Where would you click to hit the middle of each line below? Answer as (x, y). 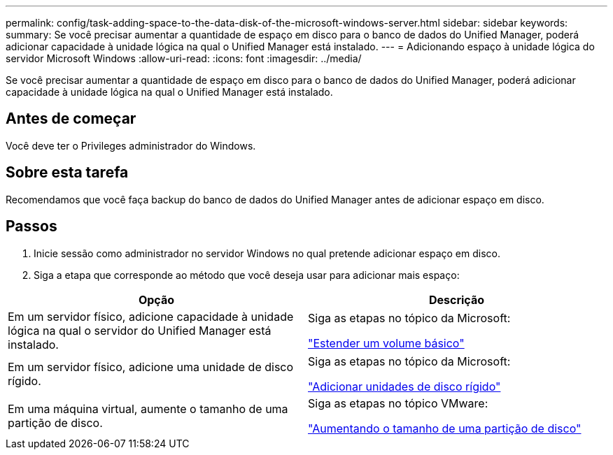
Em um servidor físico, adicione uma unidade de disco (151, 367)
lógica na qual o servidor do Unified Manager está (140, 330)
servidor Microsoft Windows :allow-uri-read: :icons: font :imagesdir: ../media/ (184, 58)
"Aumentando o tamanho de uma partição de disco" (445, 428)
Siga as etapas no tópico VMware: (398, 403)
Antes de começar (71, 119)
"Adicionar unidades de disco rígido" (404, 386)
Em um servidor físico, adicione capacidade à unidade (151, 316)
